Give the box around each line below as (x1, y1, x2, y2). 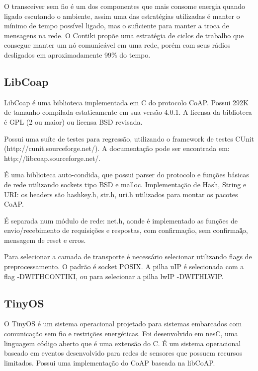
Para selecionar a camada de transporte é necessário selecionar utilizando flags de (4, 251, 252, 262)
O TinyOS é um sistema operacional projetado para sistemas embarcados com (4, 318, 242, 329)
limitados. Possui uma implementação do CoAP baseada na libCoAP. (4, 357, 215, 368)
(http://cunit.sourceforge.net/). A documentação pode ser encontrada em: (4, 143, 230, 153)
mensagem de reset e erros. (4, 234, 86, 245)
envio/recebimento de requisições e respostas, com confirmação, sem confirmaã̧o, (4, 225, 248, 235)
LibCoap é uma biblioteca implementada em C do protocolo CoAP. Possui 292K (4, 97, 249, 107)
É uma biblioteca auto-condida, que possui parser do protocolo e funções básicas (4, 169, 249, 180)
